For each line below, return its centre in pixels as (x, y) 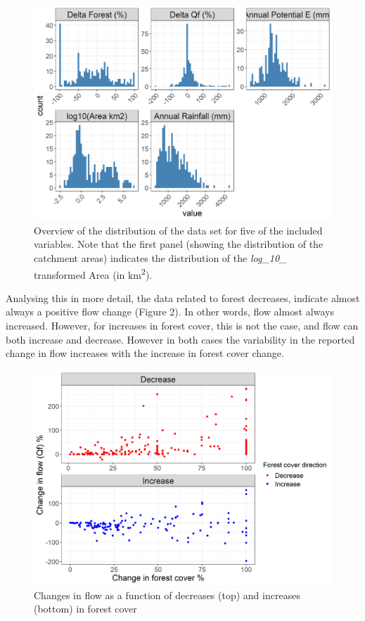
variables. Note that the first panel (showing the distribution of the (179, 244)
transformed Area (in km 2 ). (93, 273)
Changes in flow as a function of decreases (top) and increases (167, 595)
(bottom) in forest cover (85, 609)
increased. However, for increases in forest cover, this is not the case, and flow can (182, 325)
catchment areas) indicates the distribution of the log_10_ (160, 257)
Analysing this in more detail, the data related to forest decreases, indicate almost (183, 297)
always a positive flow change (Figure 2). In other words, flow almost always (170, 312)
